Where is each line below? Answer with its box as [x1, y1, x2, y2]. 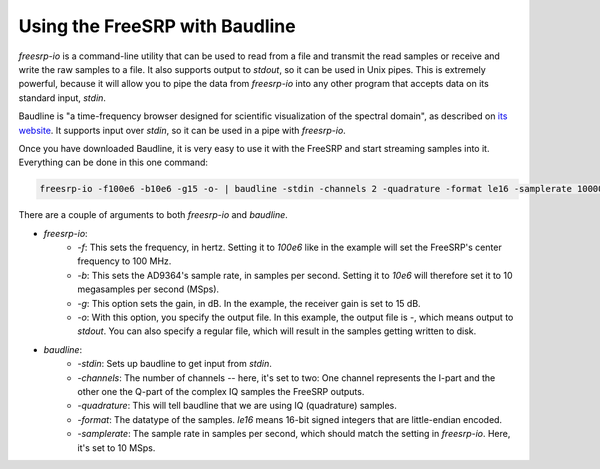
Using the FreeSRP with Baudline [18, 15, 296, 37]
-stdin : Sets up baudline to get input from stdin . [77, 358, 272, 370]
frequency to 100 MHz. [77, 255, 172, 267]
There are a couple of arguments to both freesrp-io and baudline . [18, 209, 289, 221]
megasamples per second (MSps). [77, 283, 220, 295]
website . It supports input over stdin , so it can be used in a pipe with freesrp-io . [18, 124, 347, 136]
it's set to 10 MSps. [77, 441, 156, 454]
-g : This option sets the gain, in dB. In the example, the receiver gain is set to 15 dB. [77, 297, 421, 309]
